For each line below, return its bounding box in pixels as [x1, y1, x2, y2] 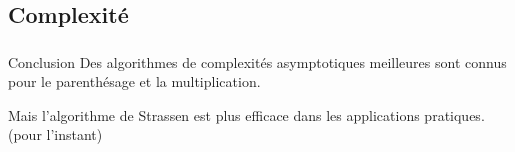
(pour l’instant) [8, 124, 103, 145]
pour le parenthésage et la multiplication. [8, 71, 261, 92]
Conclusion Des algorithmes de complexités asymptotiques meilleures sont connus [8, 51, 507, 72]
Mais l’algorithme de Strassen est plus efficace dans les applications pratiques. [8, 104, 485, 125]
